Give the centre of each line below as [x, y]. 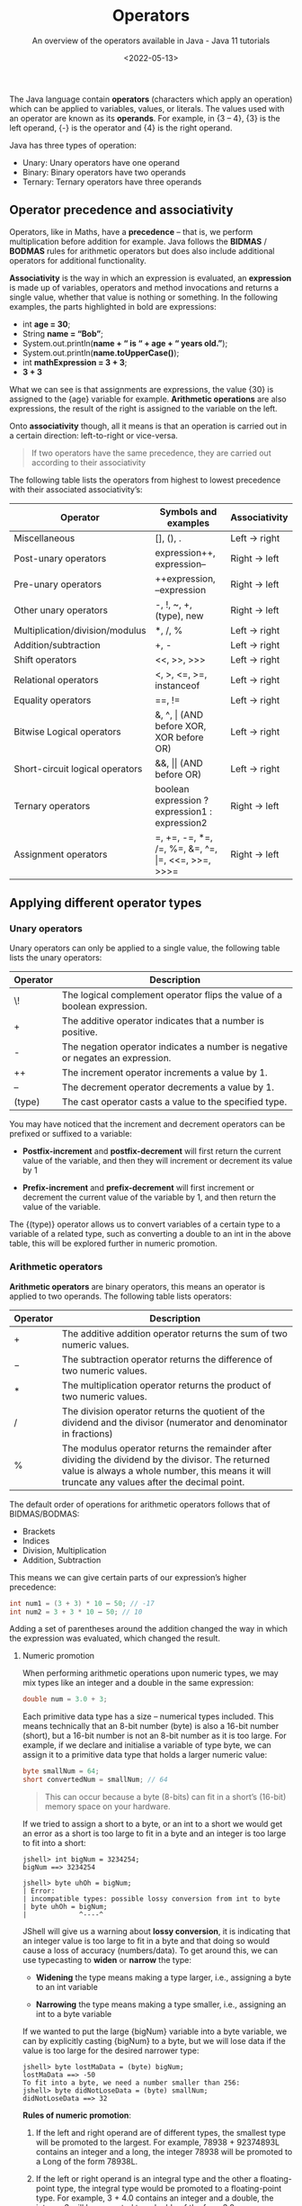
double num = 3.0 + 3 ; [65, 1699]
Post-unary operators [60, 558]
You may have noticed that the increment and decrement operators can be [147, 1124]
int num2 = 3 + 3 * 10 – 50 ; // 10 [76, 1612]
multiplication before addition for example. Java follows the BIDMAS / [138, 241]
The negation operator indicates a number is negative [175, 1047]
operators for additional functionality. [78, 260]
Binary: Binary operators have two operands [104, 172]
